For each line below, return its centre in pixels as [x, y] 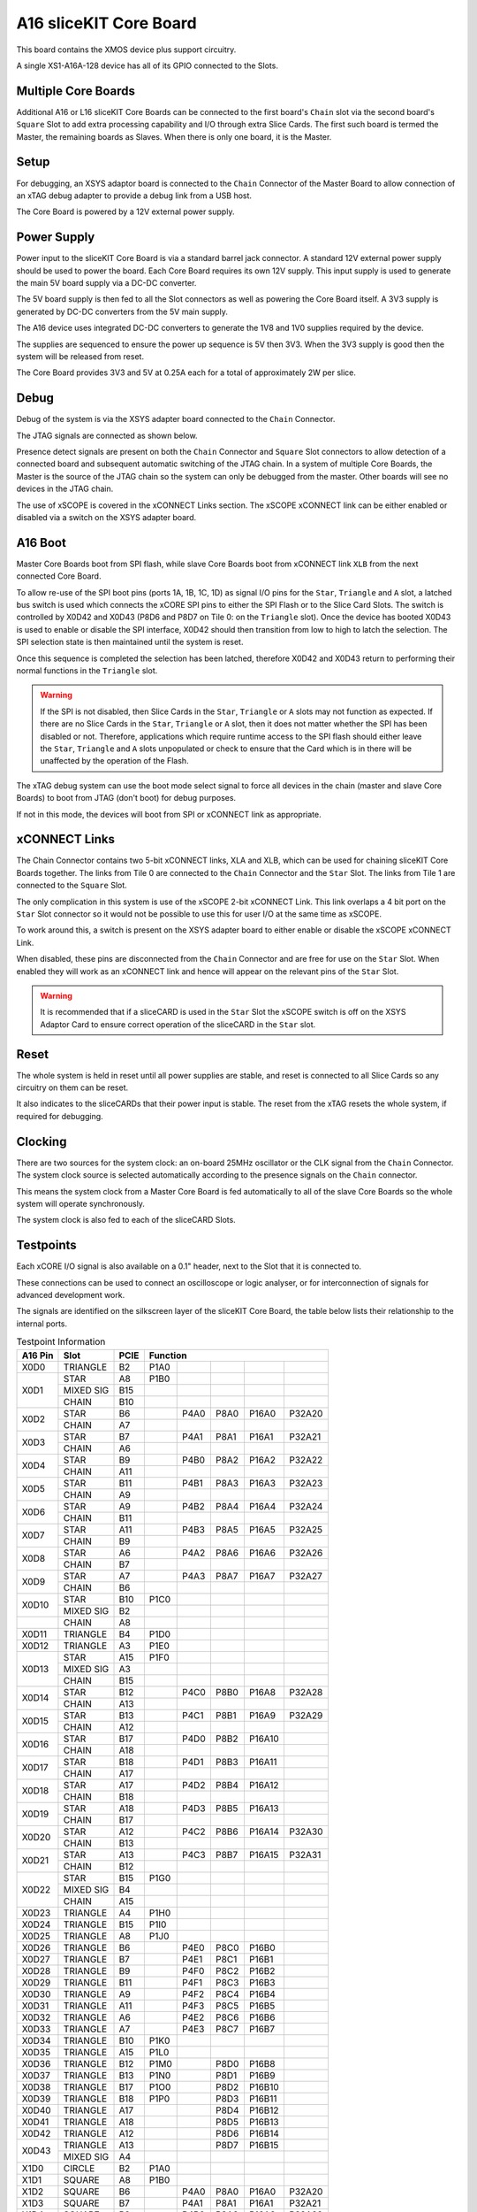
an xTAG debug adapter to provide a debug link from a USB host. [134, 196]
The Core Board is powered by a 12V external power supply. [125, 211]
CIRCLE [79, 2168]
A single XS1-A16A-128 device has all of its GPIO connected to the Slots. [147, 65]
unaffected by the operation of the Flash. [114, 761]
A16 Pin [38, 1356]
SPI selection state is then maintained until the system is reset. [130, 642]
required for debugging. [60, 1116]
